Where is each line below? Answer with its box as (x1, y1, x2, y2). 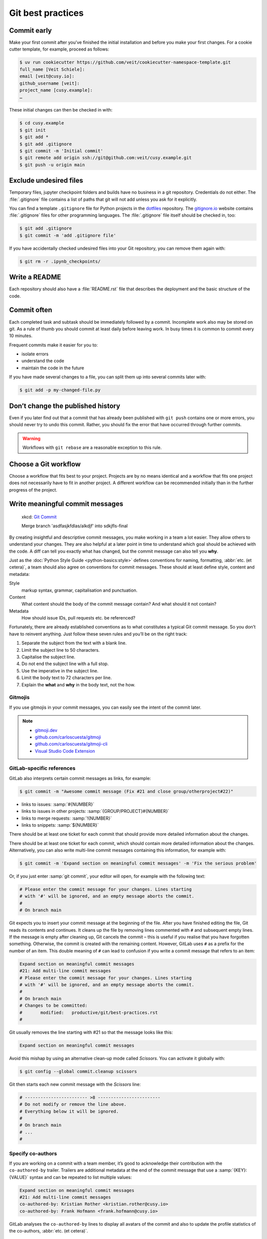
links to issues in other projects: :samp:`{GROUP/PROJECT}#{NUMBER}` (21, 808, 170, 814)
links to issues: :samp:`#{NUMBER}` (21, 801, 94, 807)
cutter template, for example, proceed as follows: (9, 46, 110, 52)
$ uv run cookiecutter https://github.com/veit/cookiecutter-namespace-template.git (19, 59, 231, 65)
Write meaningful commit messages (9, 500, 124, 508)
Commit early (9, 26, 52, 35)
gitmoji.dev (35, 727, 58, 733)
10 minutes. (9, 333, 33, 339)
